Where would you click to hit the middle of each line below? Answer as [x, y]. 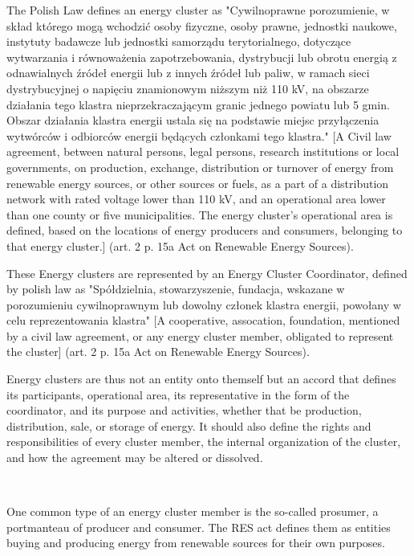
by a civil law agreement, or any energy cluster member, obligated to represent [200, 335]
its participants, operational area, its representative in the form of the [178, 394]
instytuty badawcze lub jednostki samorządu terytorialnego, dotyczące [179, 41]
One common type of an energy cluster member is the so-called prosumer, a [193, 511]
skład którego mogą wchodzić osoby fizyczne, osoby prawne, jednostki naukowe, [202, 25]
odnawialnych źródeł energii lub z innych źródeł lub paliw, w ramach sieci [188, 73]
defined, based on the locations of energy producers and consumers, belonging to [205, 230]
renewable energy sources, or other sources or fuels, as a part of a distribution [198, 183]
